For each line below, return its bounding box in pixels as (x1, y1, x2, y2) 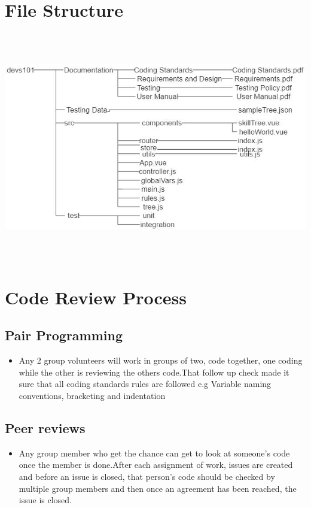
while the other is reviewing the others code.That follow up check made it (19, 365, 289, 378)
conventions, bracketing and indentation (19, 389, 166, 402)
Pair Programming (5, 326, 123, 344)
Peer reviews (5, 419, 86, 437)
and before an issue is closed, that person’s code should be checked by (19, 470, 275, 482)
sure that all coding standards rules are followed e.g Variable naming (19, 377, 272, 390)
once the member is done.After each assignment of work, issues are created (19, 458, 293, 471)
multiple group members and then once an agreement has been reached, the (19, 482, 297, 494)
